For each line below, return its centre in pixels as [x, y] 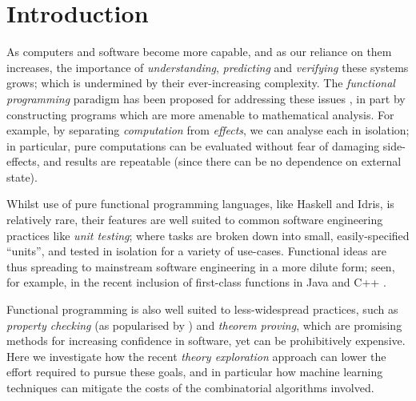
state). [22, 176]
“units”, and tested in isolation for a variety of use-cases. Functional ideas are [196, 251]
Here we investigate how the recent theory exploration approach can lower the [196, 356]
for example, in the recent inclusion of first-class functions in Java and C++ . [196, 282]
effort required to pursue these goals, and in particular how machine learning [195, 372]
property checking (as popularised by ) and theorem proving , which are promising [204, 325]
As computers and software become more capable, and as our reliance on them [199, 52]
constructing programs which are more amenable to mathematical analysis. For [200, 114]
